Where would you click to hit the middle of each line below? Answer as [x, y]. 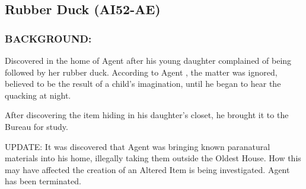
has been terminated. [43, 181]
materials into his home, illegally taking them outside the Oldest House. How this [153, 158]
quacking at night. [38, 95]
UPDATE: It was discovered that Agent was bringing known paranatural [138, 146]
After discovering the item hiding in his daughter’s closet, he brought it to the [147, 115]
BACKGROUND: [48, 38]
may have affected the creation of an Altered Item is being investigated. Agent [147, 169]
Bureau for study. [36, 126]
